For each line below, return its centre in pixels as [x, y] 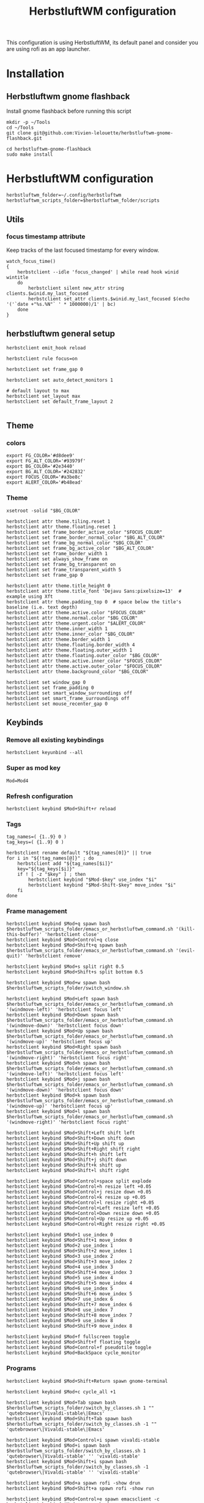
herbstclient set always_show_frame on [57, 559]
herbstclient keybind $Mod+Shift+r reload [61, 809]
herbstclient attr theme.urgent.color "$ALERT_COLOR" [76, 623]
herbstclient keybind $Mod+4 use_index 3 [60, 1267]
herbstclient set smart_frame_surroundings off [68, 698]
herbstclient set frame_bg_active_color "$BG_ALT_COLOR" [80, 548]
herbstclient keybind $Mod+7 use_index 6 [60, 1299]
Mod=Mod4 [17, 781]
